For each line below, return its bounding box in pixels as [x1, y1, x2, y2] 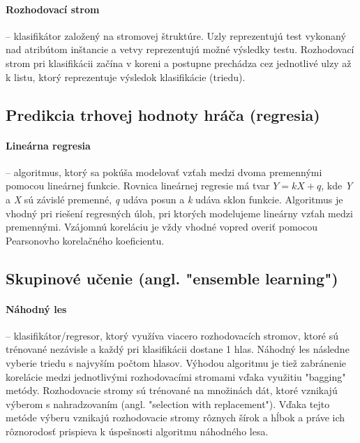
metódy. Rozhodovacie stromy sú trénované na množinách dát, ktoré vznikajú [6, 383, 338, 398]
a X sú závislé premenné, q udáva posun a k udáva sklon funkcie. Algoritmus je [6, 191, 343, 206]
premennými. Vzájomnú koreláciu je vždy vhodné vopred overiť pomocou [6, 219, 318, 234]
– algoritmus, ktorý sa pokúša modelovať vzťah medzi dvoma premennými [6, 164, 322, 179]
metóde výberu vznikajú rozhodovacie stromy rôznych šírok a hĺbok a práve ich [6, 410, 345, 425]
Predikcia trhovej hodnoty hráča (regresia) [6, 103, 320, 125]
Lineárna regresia [6, 138, 91, 152]
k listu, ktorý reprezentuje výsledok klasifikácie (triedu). [6, 69, 246, 84]
